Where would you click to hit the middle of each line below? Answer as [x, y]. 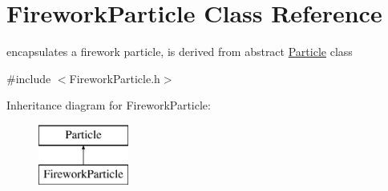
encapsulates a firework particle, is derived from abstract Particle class [180, 52]
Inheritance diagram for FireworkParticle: [109, 105]
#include [29, 78]
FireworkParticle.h [115, 78]
